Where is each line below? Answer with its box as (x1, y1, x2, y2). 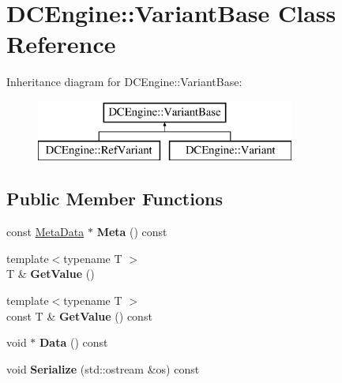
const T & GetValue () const (6, 307, 152, 324)
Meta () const (96, 223, 167, 240)
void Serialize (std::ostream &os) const (6, 360, 200, 377)
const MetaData (6, 223, 85, 240)
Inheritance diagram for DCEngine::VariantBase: (6, 73, 242, 90)
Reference (6, 28, 116, 60)
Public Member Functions (6, 186, 223, 211)
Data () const (39, 334, 108, 351)
